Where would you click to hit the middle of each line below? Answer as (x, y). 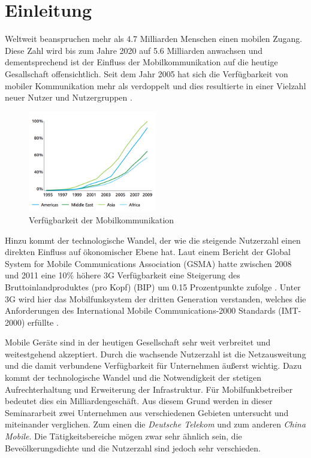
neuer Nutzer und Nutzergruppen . (69, 97)
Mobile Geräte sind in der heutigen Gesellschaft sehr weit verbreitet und (138, 342)
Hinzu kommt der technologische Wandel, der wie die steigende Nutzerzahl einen (153, 240)
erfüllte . (43, 322)
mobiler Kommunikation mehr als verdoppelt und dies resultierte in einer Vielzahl (155, 85)
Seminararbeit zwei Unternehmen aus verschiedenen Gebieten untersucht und (147, 412)
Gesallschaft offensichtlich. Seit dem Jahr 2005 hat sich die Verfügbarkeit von (147, 73)
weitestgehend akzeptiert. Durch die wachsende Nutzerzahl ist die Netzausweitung (155, 354)
